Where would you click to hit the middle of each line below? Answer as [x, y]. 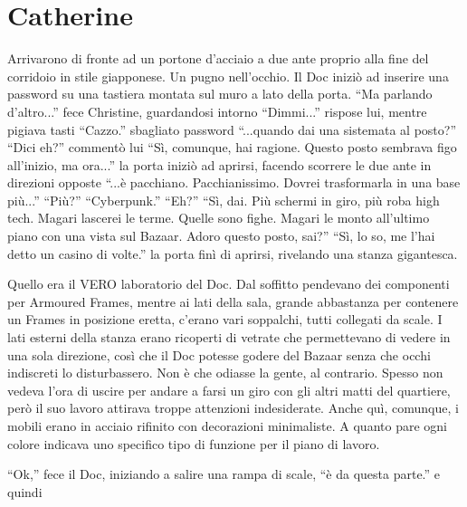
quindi [25, 491]
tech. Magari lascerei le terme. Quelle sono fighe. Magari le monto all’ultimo [219, 218]
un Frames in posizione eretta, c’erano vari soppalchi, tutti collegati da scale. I [225, 319]
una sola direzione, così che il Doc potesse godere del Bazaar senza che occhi [219, 354]
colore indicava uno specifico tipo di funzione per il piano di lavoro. [194, 443]
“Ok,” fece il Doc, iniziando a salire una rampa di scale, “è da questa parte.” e [224, 474]
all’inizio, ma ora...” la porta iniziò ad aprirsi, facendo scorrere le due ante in [219, 164]
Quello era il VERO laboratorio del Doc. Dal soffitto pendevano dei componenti [229, 284]
